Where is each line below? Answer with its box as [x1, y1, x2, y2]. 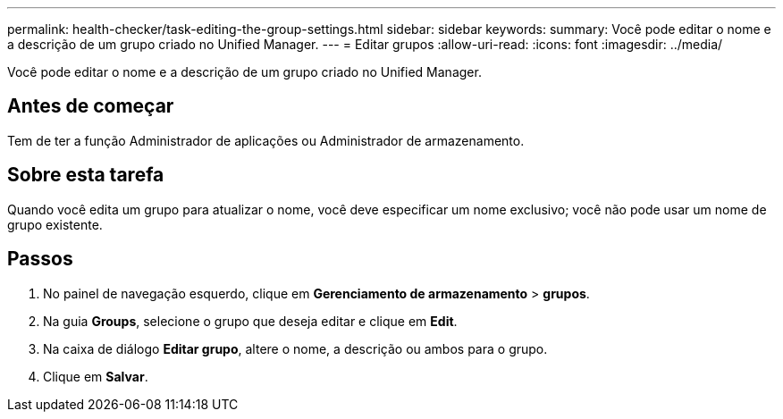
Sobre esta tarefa [7, 163, 164, 187]
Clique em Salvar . [43, 368, 148, 384]
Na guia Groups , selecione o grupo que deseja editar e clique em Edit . [43, 313, 458, 329]
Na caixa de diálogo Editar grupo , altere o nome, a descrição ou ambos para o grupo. [43, 340, 548, 356]
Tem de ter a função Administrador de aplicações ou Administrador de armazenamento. [7, 132, 525, 148]
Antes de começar [7, 95, 174, 118]
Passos [7, 247, 73, 271]
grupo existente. [7, 216, 103, 232]
